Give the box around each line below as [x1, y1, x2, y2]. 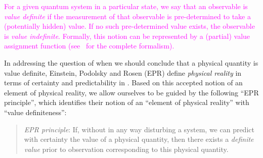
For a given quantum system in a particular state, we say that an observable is [4, 1, 248, 11]
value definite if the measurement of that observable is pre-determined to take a [4, 11, 251, 21]
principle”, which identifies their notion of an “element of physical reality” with [4, 97, 249, 108]
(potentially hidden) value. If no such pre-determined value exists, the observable [4, 21, 255, 31]
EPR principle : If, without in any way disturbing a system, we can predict [24, 124, 254, 134]
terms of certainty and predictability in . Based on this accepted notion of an [4, 77, 243, 88]
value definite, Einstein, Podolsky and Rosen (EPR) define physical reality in [4, 67, 242, 78]
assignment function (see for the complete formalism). [4, 40, 174, 51]
